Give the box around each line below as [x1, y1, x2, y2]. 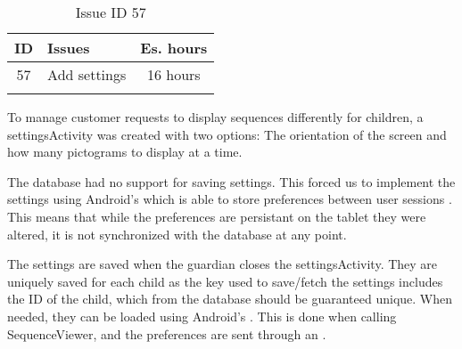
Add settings [47, 64, 127, 85]
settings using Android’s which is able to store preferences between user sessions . [7, 190, 452, 208]
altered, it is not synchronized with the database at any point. [7, 224, 347, 243]
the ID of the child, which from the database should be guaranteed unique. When [7, 289, 453, 308]
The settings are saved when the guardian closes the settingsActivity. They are [7, 255, 438, 273]
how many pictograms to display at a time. [7, 142, 243, 161]
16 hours [146, 64, 201, 85]
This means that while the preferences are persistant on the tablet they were [7, 207, 426, 225]
